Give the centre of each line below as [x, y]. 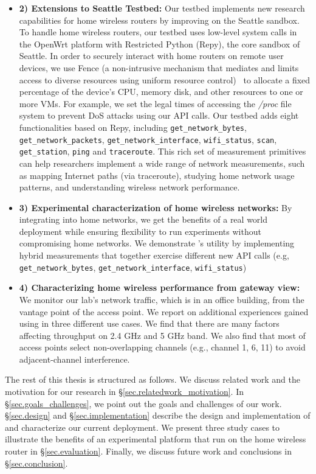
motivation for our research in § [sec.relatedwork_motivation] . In [124, 392]
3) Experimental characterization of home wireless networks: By [156, 207]
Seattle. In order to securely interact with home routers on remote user [151, 56]
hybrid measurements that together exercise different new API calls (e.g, [154, 255]
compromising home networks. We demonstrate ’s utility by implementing [157, 243]
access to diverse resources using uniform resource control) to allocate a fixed [165, 79]
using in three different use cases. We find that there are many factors [149, 323]
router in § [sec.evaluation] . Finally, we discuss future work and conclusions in [148, 451]
